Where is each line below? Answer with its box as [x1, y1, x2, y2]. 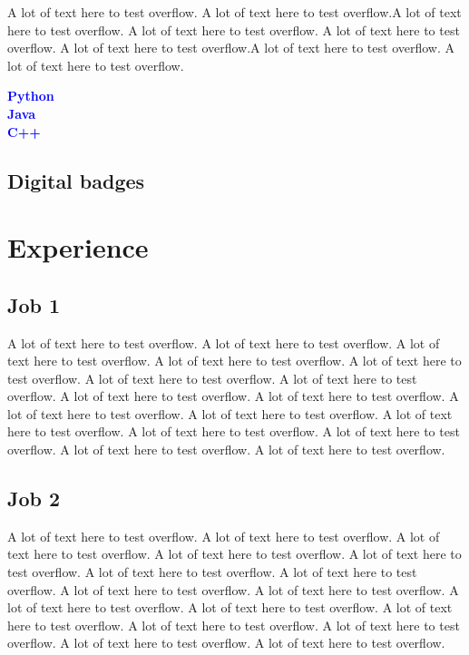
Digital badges [7, 166, 145, 194]
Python [7, 86, 54, 105]
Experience [7, 229, 149, 266]
